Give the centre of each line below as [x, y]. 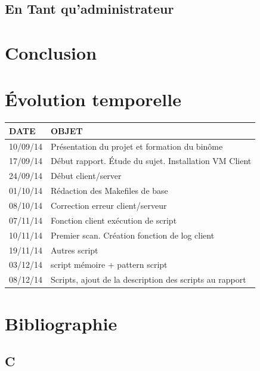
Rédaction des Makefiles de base [109, 191]
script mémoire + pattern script [109, 265]
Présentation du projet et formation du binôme [137, 146]
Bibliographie [61, 323]
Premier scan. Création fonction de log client [133, 235]
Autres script [75, 250]
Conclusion [51, 52]
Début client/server [86, 176]
